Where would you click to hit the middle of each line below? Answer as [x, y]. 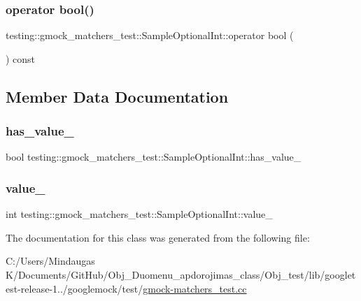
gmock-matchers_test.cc [195, 288]
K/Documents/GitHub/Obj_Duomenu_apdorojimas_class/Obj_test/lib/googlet [181, 274]
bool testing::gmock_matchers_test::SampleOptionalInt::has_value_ [154, 157]
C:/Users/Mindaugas [50, 261]
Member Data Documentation [117, 96]
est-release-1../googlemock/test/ [75, 288]
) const [21, 58]
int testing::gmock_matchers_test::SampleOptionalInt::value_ [139, 214]
